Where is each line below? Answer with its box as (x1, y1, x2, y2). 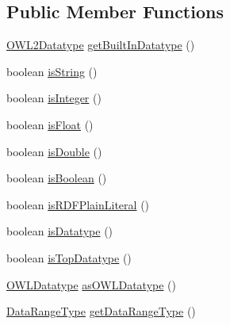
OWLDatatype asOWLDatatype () (6, 276, 176, 292)
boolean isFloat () (6, 116, 94, 132)
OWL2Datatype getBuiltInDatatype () (6, 36, 195, 53)
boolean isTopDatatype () (6, 249, 132, 266)
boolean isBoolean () (6, 170, 107, 186)
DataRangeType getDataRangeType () (6, 303, 196, 319)
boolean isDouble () (6, 143, 102, 159)
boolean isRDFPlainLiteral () (6, 196, 150, 212)
